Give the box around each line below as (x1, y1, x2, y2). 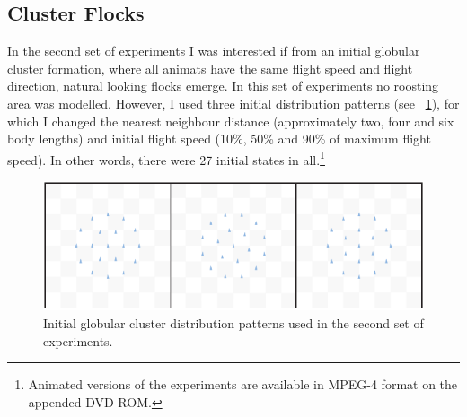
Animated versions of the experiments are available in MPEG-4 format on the (28, 375, 458, 394)
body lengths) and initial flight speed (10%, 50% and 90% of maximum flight (7, 129, 431, 148)
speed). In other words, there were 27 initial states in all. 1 (7, 147, 325, 169)
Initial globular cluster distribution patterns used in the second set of (43, 314, 424, 333)
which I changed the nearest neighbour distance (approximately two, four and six (7, 111, 454, 130)
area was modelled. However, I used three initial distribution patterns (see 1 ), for (7, 93, 460, 112)
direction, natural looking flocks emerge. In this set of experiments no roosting (7, 76, 439, 95)
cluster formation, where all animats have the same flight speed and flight (7, 58, 413, 77)
